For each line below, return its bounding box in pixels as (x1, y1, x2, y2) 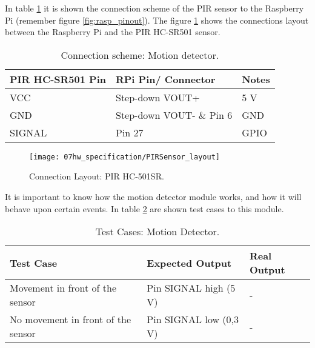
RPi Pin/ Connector (115, 72, 216, 86)
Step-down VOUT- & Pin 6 (115, 107, 233, 122)
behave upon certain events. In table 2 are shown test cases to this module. (5, 202, 284, 215)
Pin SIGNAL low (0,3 (147, 312, 239, 327)
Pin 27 (115, 125, 144, 139)
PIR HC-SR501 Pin (10, 72, 106, 86)
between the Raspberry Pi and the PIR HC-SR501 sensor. (5, 25, 220, 38)
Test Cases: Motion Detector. (95, 224, 220, 239)
